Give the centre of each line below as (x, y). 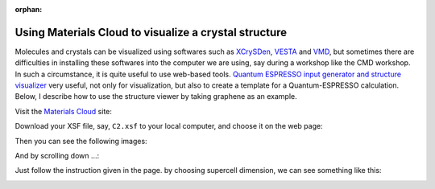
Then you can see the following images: (81, 141)
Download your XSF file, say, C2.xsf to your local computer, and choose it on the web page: (169, 126)
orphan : (29, 9)
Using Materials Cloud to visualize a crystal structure (151, 32)
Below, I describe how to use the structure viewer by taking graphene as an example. (156, 97)
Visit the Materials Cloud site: (64, 111)
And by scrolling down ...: (57, 156)
